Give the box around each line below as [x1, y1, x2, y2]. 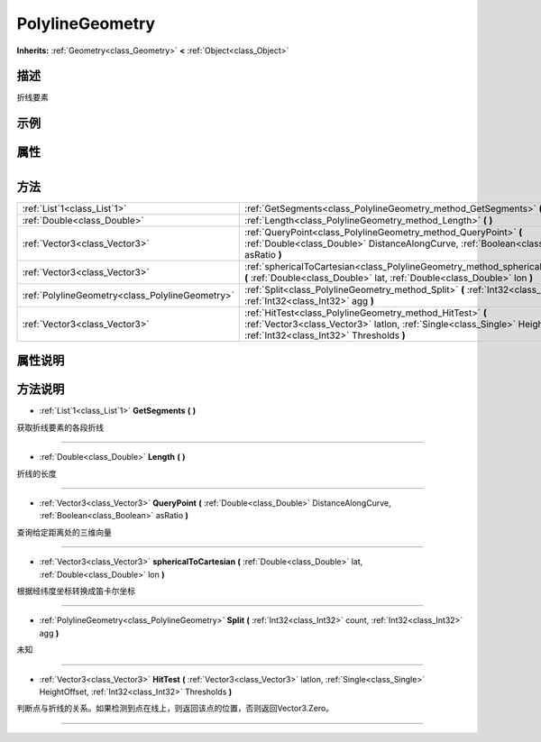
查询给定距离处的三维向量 [16, 527, 112, 537]
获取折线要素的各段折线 [16, 422, 104, 433]
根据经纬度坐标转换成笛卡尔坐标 [16, 585, 135, 596]
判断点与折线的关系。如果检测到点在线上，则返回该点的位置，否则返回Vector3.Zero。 [16, 703, 334, 714]
